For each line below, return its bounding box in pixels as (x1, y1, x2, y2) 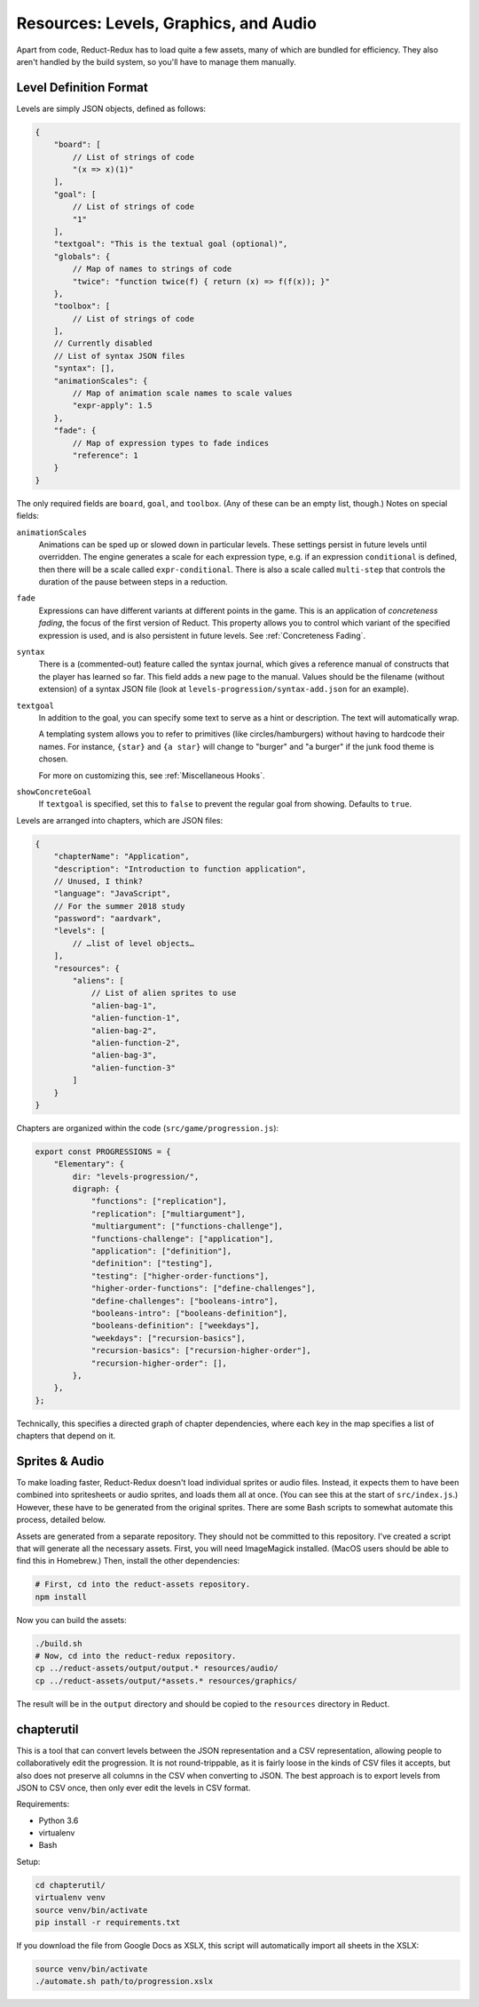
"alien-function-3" (90, 1063, 177, 1072)
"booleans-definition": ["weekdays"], (90, 1320, 261, 1331)
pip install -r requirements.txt (35, 1917, 181, 1928)
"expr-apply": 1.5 (72, 401, 153, 410)
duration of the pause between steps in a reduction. (38, 577, 228, 587)
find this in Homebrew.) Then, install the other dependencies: (16, 1556, 240, 1566)
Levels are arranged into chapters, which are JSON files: (16, 815, 224, 825)
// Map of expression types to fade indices (72, 438, 270, 448)
